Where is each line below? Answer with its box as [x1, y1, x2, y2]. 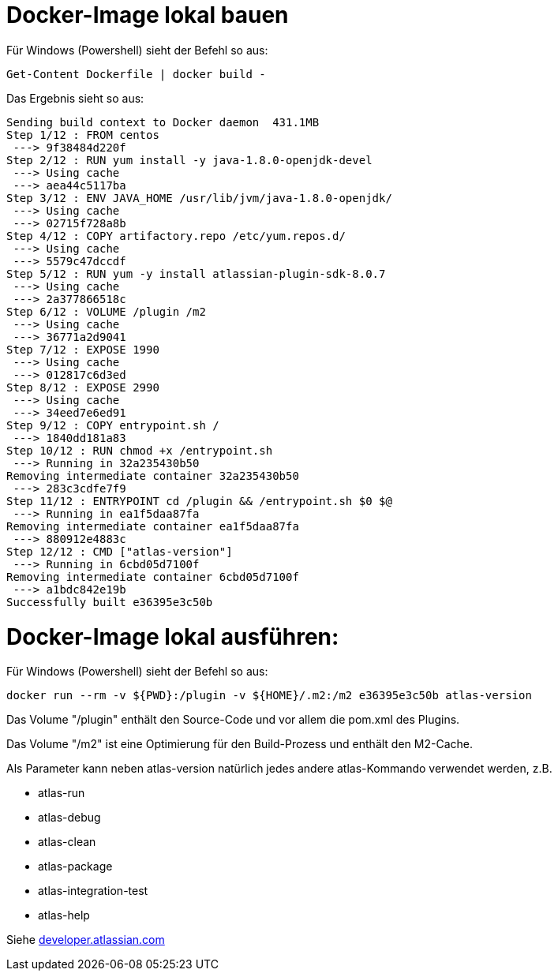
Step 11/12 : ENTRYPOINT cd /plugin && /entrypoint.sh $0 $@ [6, 494, 392, 507]
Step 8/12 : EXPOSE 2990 [6, 380, 159, 394]
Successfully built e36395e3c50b [6, 595, 213, 608]
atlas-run [38, 786, 85, 800]
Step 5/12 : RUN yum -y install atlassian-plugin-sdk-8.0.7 [6, 267, 386, 280]
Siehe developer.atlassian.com [6, 933, 165, 947]
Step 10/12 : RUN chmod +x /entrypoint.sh [6, 444, 273, 457]
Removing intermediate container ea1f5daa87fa [6, 519, 299, 533]
